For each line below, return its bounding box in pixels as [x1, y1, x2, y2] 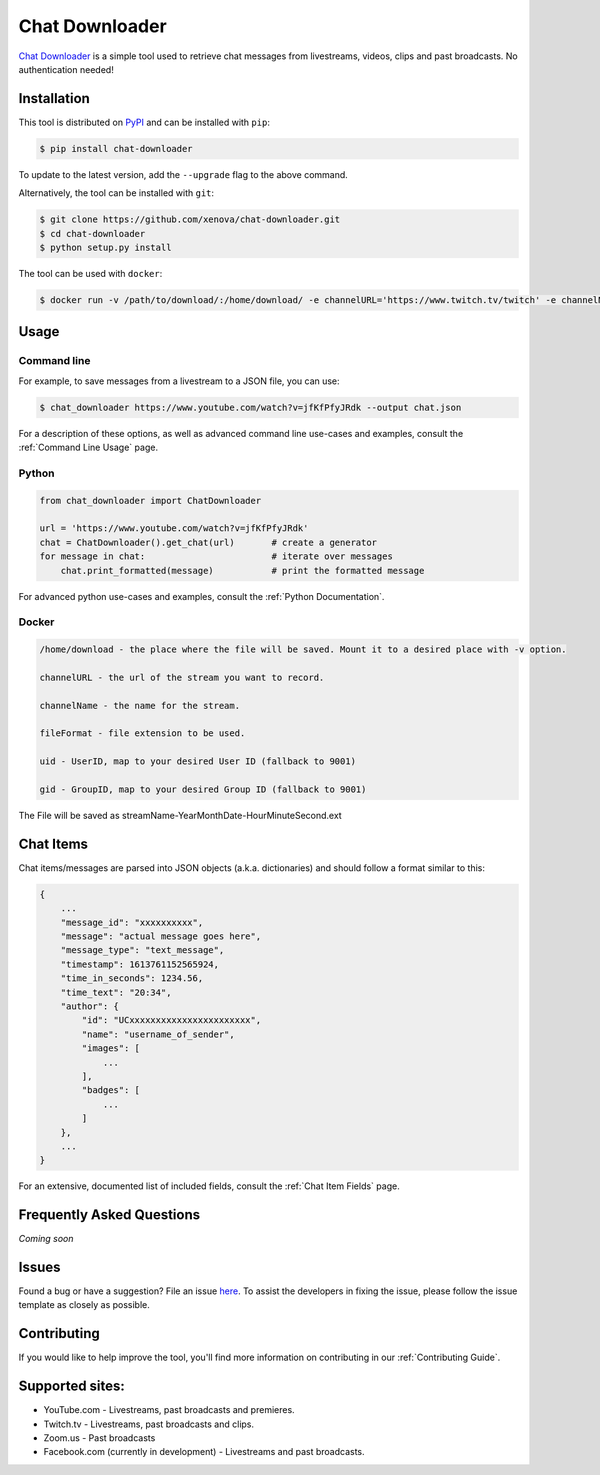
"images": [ [81, 1043, 140, 1054]
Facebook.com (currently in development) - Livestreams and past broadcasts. [43, 1446, 365, 1458]
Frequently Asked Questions [18, 1206, 201, 1224]
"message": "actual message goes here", [60, 931, 262, 942]
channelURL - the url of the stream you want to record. [39, 671, 325, 683]
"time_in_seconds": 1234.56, [60, 973, 204, 984]
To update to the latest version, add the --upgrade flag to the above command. [18, 168, 349, 180]
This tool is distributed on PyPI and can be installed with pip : [18, 116, 270, 128]
